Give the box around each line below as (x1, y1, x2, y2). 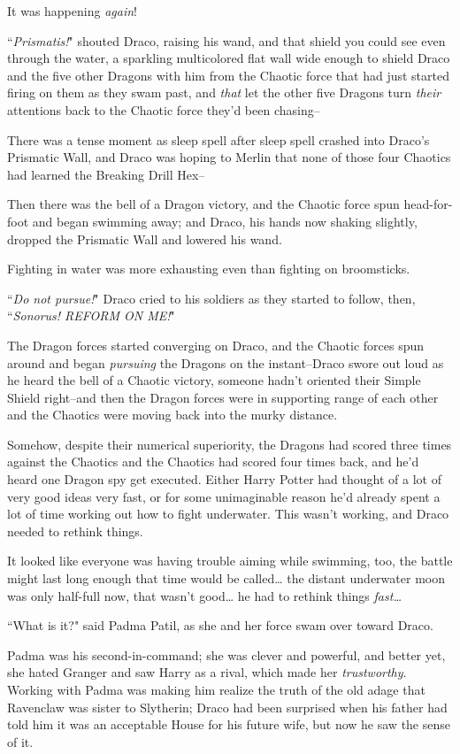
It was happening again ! (7, 2, 137, 19)
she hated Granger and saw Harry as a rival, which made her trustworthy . (7, 663, 407, 681)
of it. (7, 732, 34, 750)
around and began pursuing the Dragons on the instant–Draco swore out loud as (7, 353, 444, 372)
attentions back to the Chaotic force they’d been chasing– (7, 100, 320, 119)
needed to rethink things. (7, 521, 143, 540)
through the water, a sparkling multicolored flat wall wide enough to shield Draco (7, 49, 450, 67)
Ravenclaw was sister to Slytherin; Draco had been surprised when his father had (7, 697, 448, 716)
